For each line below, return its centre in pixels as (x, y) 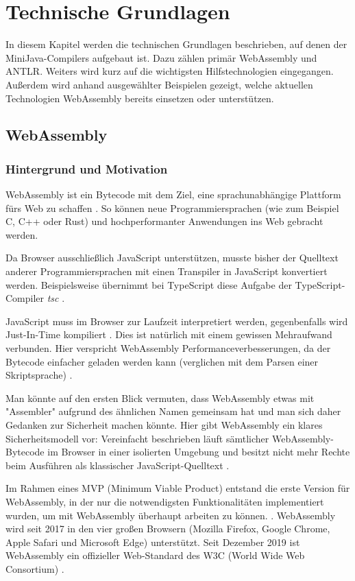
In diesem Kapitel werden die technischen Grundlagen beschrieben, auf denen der (176, 44)
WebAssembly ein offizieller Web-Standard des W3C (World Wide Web (155, 555)
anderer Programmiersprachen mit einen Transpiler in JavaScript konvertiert (167, 271)
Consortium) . (35, 568)
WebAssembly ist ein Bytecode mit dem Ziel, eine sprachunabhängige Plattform (173, 194)
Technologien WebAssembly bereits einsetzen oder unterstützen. (140, 98)
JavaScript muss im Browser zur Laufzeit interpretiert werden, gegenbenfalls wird (177, 321)
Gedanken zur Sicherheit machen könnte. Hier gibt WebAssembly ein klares (164, 425)
